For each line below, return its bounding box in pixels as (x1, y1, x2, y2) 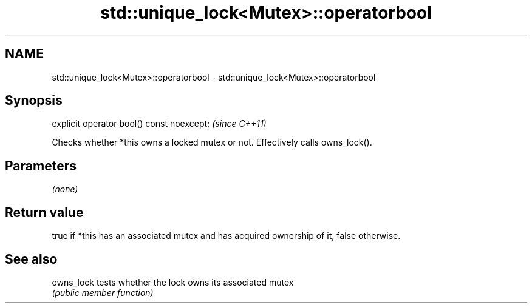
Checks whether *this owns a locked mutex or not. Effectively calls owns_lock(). (52, 137, 372, 148)
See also (5, 251, 58, 267)
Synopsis (5, 93, 63, 109)
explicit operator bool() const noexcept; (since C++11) (52, 118, 267, 129)
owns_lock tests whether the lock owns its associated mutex (52, 276, 294, 287)
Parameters (5, 158, 77, 173)
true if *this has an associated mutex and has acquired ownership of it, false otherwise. (52, 230, 401, 241)
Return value (5, 204, 84, 220)
